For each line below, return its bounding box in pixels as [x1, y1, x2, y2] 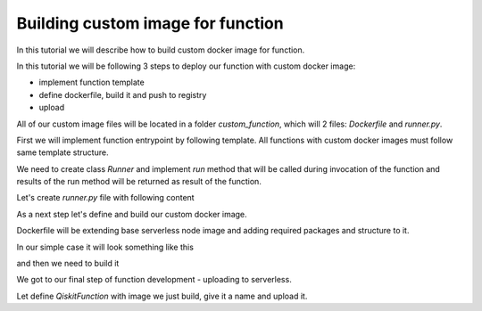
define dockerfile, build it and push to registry [38, 89, 207, 100]
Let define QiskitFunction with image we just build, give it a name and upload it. [16, 291, 308, 301]
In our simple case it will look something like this [16, 241, 194, 252]
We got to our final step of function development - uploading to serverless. [16, 274, 292, 285]
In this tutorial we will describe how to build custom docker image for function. [16, 45, 305, 55]
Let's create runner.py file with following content [16, 192, 195, 203]
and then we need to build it [16, 258, 120, 269]
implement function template [38, 77, 145, 88]
